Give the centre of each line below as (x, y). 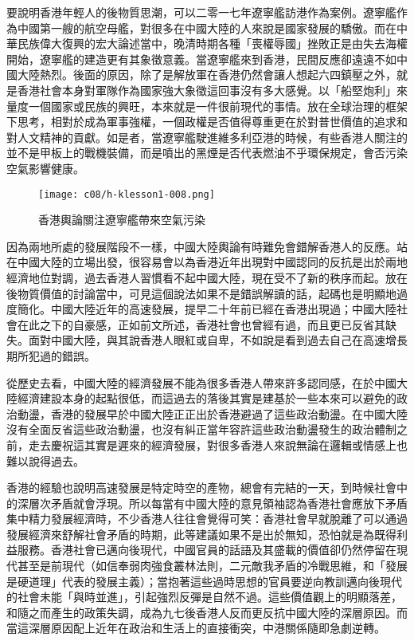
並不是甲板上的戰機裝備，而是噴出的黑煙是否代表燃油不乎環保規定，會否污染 (207, 153)
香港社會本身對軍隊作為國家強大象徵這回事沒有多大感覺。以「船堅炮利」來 (212, 90)
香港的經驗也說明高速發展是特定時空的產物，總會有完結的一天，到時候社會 (201, 488)
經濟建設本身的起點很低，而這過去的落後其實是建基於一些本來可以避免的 (207, 398)
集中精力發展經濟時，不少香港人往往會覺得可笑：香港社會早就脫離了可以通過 (207, 519)
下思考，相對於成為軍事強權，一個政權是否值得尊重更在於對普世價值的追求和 (207, 122)
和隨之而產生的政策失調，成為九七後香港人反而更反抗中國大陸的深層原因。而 (207, 612)
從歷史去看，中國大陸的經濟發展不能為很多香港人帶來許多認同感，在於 (190, 382)
